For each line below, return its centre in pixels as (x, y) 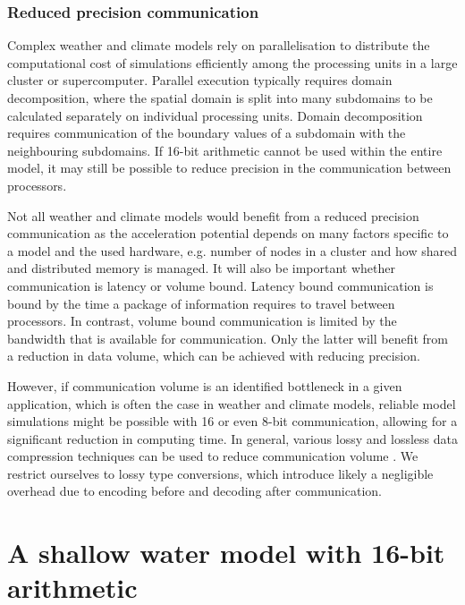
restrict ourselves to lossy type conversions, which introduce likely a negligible (220, 473)
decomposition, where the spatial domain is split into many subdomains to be (220, 98)
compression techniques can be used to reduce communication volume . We (213, 456)
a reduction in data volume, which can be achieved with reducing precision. (214, 356)
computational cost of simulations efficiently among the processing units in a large (232, 62)
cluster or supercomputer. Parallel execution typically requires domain (200, 80)
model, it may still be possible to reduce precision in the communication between (229, 168)
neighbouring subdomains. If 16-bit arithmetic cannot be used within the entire (225, 150)
